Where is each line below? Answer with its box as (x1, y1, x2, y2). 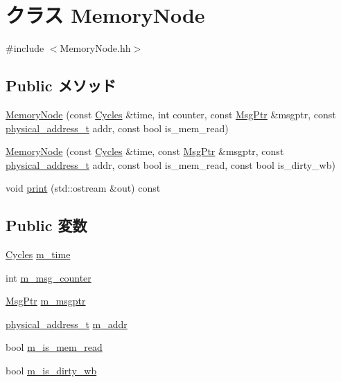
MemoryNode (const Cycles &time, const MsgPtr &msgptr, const (6, 144, 284, 158)
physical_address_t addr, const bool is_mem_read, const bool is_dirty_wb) (6, 157, 335, 172)
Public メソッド (6, 75, 116, 96)
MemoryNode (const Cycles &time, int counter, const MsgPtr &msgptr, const (6, 107, 336, 121)
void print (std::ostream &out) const (6, 181, 161, 195)
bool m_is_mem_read (6, 340, 103, 354)
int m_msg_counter (6, 270, 91, 284)
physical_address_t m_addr (6, 316, 128, 331)
